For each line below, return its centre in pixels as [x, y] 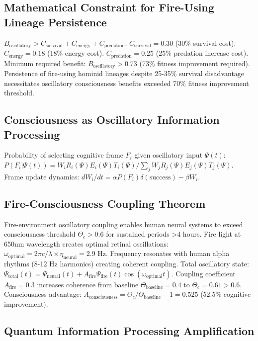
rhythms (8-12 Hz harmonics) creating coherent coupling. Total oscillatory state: [127, 264]
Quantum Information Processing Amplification [129, 330]
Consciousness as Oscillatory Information [112, 120]
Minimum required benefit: [45, 63]
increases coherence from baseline [88, 284]
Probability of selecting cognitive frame [64, 155]
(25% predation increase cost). [202, 53]
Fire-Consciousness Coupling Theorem [105, 203]
